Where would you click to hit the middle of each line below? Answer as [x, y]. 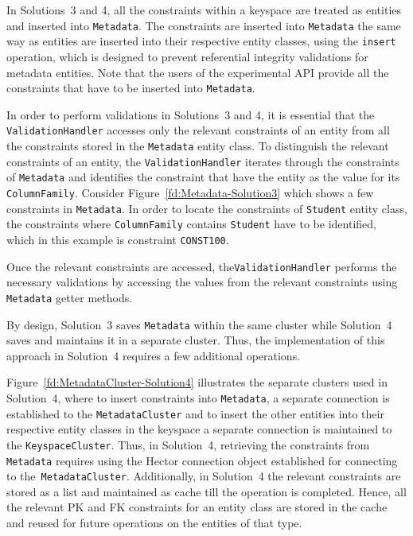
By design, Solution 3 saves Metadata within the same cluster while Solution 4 [199, 324]
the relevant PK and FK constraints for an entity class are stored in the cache [197, 507]
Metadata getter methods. [70, 297]
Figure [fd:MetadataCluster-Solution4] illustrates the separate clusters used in [197, 382]
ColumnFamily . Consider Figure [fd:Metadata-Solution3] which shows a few [190, 192]
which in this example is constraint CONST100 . [118, 239]
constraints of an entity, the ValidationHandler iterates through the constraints [203, 161]
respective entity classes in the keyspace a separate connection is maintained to [199, 429]
